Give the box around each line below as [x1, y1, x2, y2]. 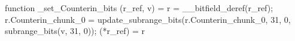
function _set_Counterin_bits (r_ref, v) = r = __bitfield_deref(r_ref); [5, 2, 273, 13]
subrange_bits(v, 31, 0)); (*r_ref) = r [5, 25, 145, 37]
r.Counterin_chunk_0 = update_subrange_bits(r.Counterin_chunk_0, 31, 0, [5, 13, 291, 25]
